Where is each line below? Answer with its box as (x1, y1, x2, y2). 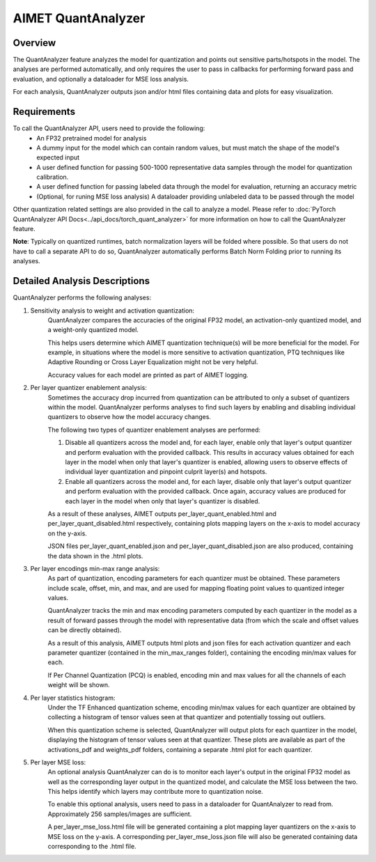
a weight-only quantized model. (47, 326, 139, 334)
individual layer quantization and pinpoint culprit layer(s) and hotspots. (65, 467, 267, 476)
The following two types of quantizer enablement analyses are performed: (47, 425, 261, 434)
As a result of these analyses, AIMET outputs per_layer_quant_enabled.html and (47, 509, 276, 518)
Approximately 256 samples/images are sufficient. (47, 810, 192, 818)
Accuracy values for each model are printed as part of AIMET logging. (47, 370, 249, 379)
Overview (13, 37, 56, 49)
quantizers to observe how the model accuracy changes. (47, 413, 212, 421)
